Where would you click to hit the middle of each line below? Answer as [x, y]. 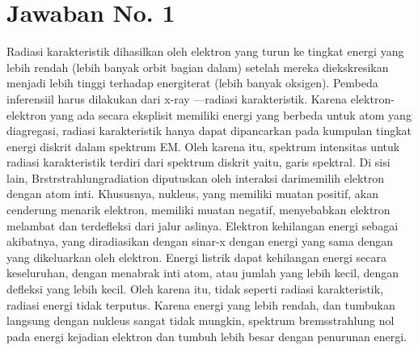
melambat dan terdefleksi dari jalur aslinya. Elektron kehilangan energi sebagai [203, 225]
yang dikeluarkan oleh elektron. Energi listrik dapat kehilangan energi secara [197, 257]
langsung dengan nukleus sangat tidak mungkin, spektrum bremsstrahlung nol [201, 320]
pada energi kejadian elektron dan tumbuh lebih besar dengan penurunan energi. [207, 336]
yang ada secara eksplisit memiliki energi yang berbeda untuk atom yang [231, 114]
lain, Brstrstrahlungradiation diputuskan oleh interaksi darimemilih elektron [196, 177]
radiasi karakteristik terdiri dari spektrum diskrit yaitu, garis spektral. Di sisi [198, 162]
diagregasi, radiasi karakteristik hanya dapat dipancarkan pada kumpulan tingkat [209, 131]
